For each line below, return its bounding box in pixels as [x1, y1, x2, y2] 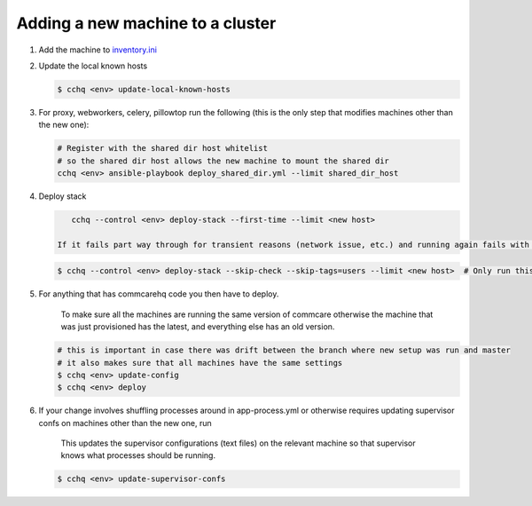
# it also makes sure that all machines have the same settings [57, 358, 343, 368]
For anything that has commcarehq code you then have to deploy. [38, 289, 279, 299]
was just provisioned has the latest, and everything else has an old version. [60, 321, 335, 332]
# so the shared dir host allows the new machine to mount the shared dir [57, 155, 390, 166]
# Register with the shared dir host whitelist [57, 143, 268, 154]
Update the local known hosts [38, 60, 148, 71]
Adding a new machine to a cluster [16, 13, 277, 33]
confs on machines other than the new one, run [38, 417, 212, 428]
